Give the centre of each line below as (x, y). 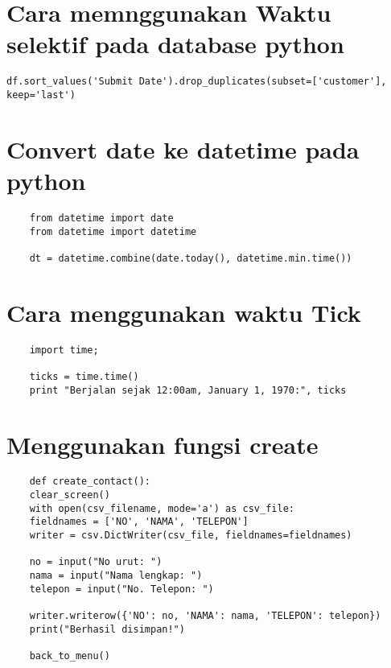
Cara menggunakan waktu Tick (184, 312)
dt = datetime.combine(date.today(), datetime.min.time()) (191, 258)
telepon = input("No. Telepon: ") (121, 589)
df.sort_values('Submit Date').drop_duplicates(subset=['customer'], (197, 82)
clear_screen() (70, 495)
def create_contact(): (90, 482)
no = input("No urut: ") (96, 562)
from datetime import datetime (113, 231)
